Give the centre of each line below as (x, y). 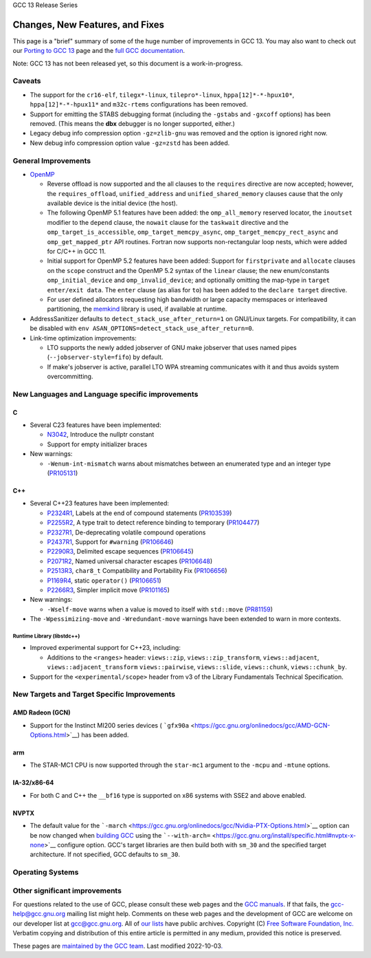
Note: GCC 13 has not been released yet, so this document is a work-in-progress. (128, 63)
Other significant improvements (67, 891)
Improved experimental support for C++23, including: (105, 648)
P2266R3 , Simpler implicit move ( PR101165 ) (108, 590)
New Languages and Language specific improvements (105, 394)
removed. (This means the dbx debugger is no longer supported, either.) (132, 123)
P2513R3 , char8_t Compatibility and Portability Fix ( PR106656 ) (137, 571)
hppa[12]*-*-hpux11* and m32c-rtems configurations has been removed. (139, 105)
